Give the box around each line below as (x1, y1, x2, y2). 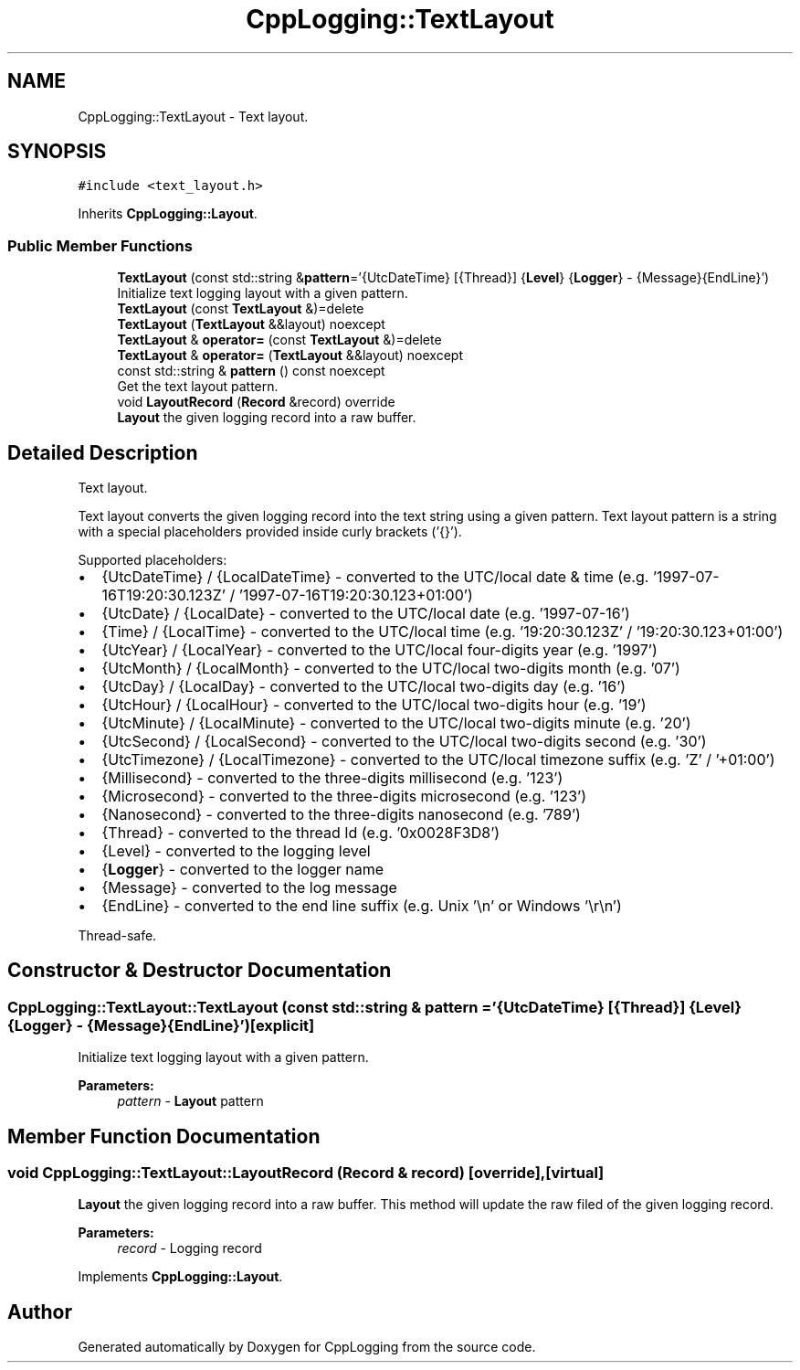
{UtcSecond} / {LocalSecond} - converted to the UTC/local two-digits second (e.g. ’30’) (101, 732, 707, 751)
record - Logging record (117, 1240, 262, 1257)
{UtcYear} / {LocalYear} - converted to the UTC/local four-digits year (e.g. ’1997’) (101, 641, 658, 660)
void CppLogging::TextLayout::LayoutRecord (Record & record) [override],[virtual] (7, 1163, 605, 1183)
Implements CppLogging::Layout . (78, 1269, 283, 1285)
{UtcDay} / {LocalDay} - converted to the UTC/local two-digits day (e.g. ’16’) (101, 677, 626, 696)
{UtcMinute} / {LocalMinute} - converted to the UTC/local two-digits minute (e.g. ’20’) (101, 714, 691, 733)
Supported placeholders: (78, 552, 227, 568)
